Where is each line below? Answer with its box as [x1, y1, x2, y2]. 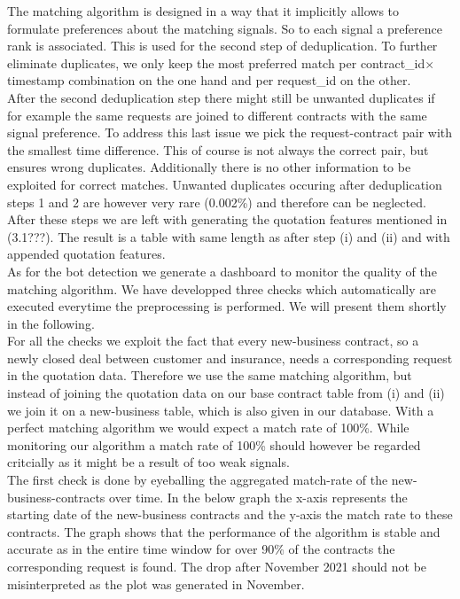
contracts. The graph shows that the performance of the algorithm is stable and [7, 522, 441, 541]
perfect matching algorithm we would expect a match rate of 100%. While [7, 418, 409, 437]
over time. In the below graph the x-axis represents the [109, 487, 408, 506]
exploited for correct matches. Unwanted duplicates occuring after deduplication [7, 175, 442, 193]
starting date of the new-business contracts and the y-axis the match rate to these [7, 505, 453, 524]
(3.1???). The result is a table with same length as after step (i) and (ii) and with [7, 227, 450, 245]
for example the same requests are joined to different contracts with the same [7, 105, 427, 124]
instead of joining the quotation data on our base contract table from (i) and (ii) [7, 384, 445, 402]
